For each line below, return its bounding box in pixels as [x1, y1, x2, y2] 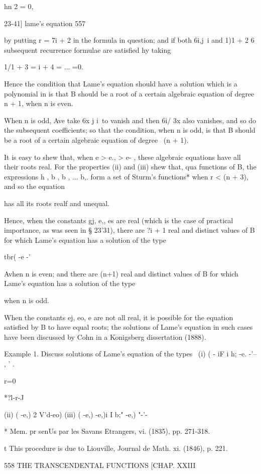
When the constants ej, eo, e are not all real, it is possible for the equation [4, 312, 233, 322]
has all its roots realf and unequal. [4, 198, 109, 208]
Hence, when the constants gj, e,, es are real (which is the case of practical [4, 215, 233, 225]
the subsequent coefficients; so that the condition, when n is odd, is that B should [4, 125, 255, 135]
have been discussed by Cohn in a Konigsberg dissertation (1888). [4, 331, 206, 342]
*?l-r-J [4, 392, 24, 403]
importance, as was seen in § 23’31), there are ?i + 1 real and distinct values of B [4, 225, 255, 235]
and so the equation [4, 181, 65, 192]
